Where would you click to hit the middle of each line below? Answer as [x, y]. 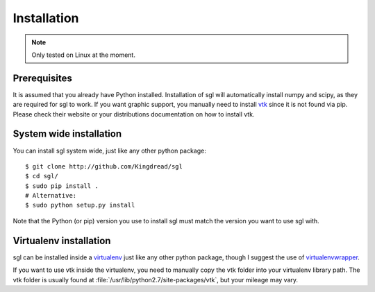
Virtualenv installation [62, 240]
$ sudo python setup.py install [80, 205]
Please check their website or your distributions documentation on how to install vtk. [134, 114]
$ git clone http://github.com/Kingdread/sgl [104, 166]
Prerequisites [42, 78]
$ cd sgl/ [42, 176]
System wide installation [67, 134]
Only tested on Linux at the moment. [83, 55]
